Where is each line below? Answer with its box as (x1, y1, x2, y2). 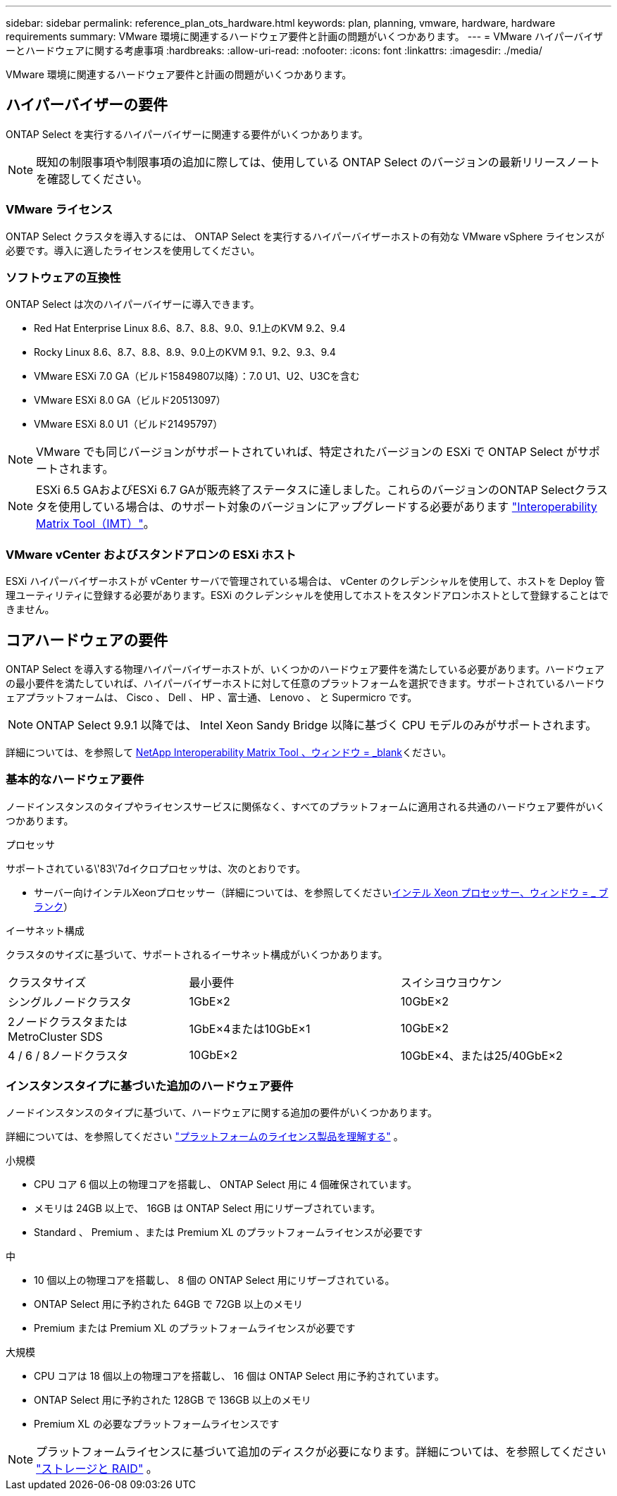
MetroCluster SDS (8, 1029, 103, 1044)
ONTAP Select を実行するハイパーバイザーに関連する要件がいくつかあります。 (6, 128, 368, 140)
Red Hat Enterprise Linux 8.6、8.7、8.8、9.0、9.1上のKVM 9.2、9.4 (34, 322, 346, 335)
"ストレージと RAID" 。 (36, 1461, 158, 1476)
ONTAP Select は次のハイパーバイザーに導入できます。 (6, 298, 260, 311)
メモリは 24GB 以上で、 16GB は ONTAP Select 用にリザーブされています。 (34, 1202, 381, 1215)
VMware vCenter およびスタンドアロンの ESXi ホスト (6, 547, 297, 562)
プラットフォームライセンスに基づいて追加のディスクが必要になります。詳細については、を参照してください (36, 1445, 606, 1459)
